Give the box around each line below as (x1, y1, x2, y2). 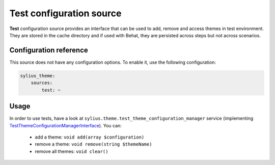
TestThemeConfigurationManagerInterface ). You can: (9, 122, 122, 128)
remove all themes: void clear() (35, 148, 108, 154)
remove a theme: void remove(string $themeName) (35, 141, 152, 147)
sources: (31, 80, 53, 86)
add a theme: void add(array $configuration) (35, 134, 145, 140)
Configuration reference (9, 46, 89, 54)
